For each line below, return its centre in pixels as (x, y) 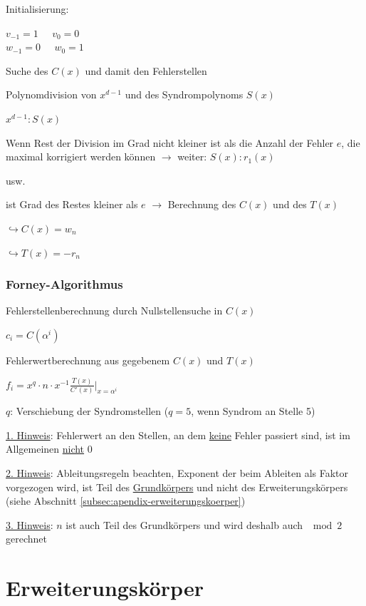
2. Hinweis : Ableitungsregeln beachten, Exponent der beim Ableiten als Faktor (177, 473)
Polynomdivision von (51, 94)
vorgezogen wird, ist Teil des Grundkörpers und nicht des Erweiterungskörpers (177, 487)
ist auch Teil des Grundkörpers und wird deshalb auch (184, 524)
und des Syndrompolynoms (184, 94)
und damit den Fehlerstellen (146, 70)
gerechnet (26, 539)
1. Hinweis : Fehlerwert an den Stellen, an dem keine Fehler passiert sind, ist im (178, 435)
